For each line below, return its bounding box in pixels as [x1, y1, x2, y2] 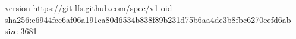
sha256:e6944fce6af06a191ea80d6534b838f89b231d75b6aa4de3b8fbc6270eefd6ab [5, 13, 291, 25]
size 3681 [5, 25, 37, 37]
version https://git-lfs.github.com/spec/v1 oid [5, 2, 172, 14]
